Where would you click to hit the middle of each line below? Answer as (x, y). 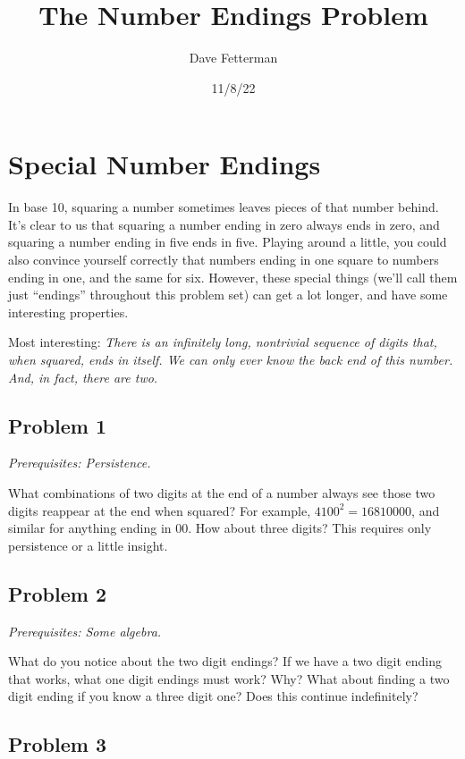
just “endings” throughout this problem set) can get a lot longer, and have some (228, 295)
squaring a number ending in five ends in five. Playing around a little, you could (228, 242)
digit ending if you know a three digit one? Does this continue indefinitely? (213, 696)
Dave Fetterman (233, 58)
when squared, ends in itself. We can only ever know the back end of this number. (231, 359)
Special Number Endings (165, 164)
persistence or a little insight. (88, 545)
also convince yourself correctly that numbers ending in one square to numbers (224, 260)
